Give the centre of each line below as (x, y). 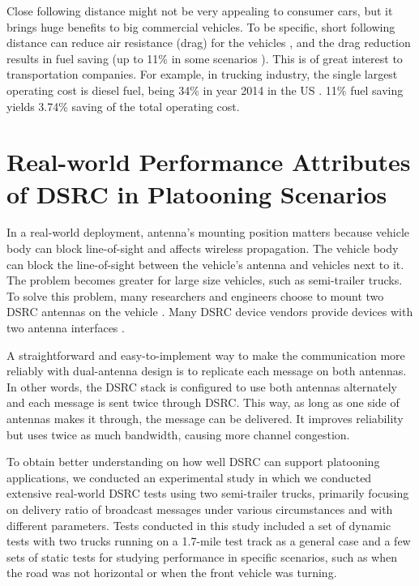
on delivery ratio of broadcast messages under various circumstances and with (200, 509)
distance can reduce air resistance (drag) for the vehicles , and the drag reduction (209, 43)
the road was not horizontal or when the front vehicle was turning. (172, 573)
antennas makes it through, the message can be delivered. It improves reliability (205, 418)
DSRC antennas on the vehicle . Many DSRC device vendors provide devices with (210, 312)
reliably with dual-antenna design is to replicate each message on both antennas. (207, 371)
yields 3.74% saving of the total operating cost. (123, 106)
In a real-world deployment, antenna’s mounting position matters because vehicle (208, 232)
